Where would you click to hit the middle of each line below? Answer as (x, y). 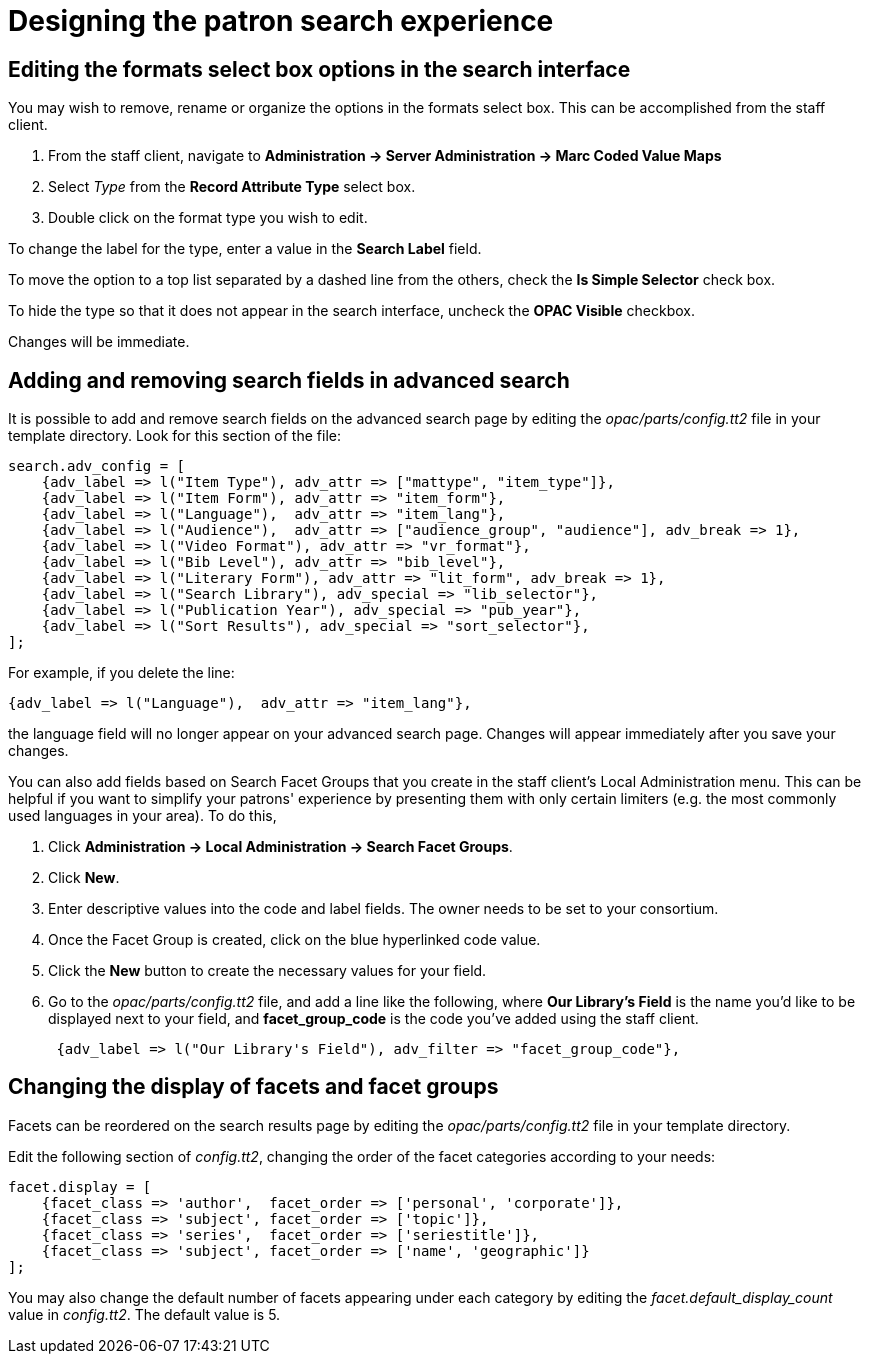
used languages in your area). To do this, (142, 816)
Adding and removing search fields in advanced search (289, 380)
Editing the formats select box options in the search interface (319, 69)
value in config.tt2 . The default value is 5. (144, 1314)
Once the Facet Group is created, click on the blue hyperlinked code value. (294, 940)
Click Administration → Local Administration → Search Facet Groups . (280, 847)
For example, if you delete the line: (121, 673)
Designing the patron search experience (281, 21)
